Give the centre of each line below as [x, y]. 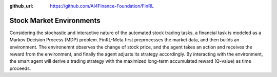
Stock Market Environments [55, 20]
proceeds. [20, 68]
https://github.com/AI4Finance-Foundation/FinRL [102, 6]
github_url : [21, 6]
